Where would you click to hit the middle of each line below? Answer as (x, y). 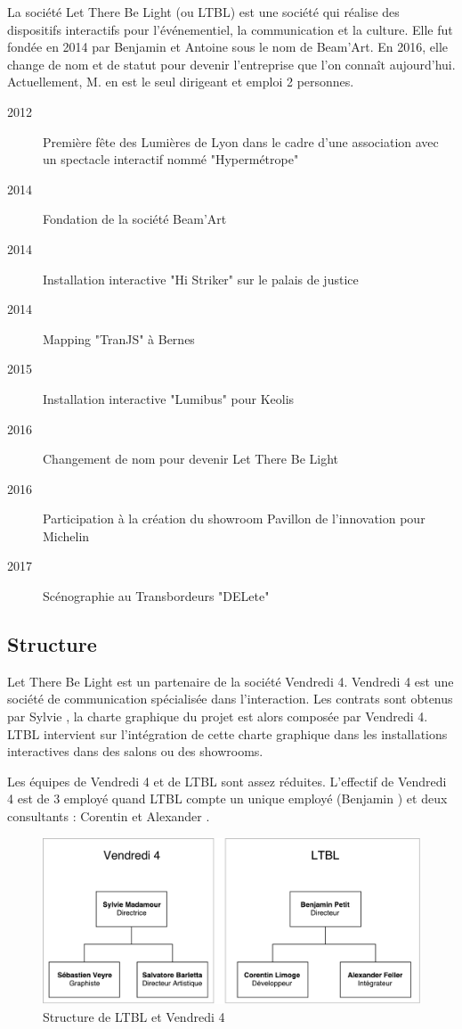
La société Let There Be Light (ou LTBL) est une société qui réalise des (203, 12)
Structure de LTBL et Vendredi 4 (134, 1016)
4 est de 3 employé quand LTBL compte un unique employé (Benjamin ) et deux (227, 799)
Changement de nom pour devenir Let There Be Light (191, 459)
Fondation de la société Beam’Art (135, 219)
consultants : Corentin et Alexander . (109, 816)
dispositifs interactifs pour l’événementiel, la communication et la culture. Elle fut (230, 29)
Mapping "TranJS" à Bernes (119, 338)
